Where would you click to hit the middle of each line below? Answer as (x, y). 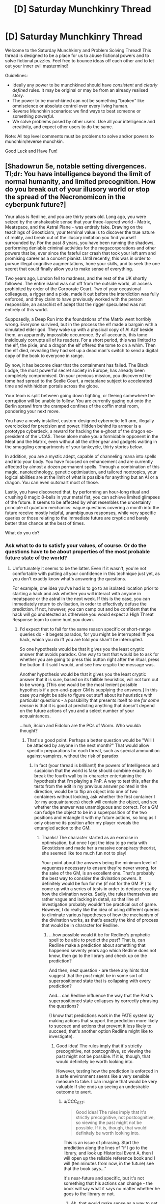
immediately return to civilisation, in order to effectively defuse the (79, 604)
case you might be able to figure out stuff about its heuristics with (86, 695)
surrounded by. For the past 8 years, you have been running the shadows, (80, 243)
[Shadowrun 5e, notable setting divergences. (76, 166)
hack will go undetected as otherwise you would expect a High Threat (83, 614)
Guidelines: (16, 75)
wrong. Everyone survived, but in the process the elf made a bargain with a (81, 324)
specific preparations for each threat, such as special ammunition (93, 751)
